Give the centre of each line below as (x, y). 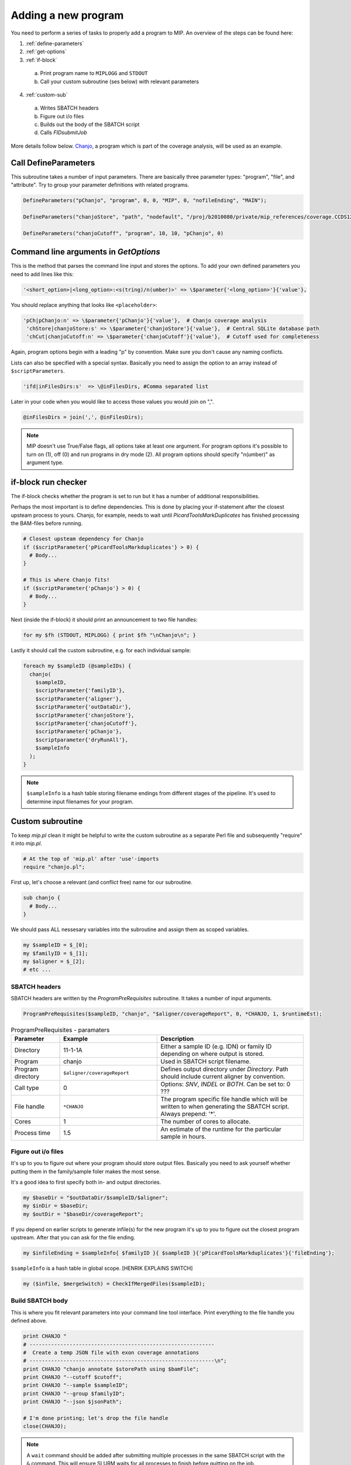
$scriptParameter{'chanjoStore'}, (85, 715)
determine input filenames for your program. (80, 801)
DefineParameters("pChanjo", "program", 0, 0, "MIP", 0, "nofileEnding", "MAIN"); (145, 200)
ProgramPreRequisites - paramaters (60, 1030)
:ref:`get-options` (46, 52)
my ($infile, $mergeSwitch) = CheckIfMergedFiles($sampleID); (114, 1284)
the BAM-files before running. (47, 523)
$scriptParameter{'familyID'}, (80, 691)
